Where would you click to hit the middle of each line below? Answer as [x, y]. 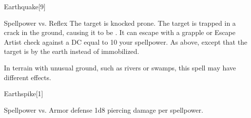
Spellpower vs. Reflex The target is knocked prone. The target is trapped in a [120, 23]
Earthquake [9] [25, 6]
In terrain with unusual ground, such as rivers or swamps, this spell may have [120, 67]
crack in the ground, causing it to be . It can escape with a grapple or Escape [120, 32]
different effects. [28, 77]
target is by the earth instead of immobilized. [72, 51]
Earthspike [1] [24, 93]
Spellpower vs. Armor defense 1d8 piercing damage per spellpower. [104, 110]
